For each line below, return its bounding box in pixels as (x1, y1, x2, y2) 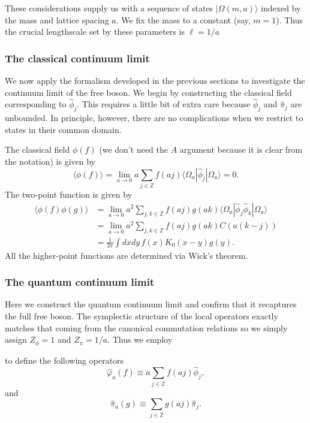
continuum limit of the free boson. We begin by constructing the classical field (5, 86, 292, 98)
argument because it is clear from (179, 143, 303, 156)
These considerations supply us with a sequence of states (5, 2, 213, 14)
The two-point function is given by (5, 188, 133, 200)
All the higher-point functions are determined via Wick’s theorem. (5, 249, 248, 261)
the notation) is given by (5, 155, 95, 167)
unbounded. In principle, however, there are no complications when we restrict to (5, 111, 303, 124)
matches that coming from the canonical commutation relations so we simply (5, 321, 288, 334)
